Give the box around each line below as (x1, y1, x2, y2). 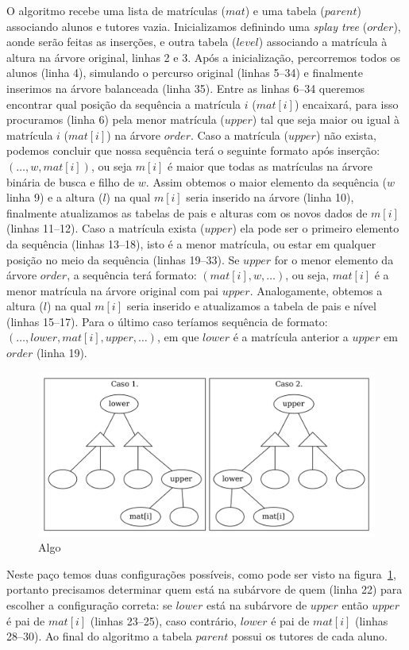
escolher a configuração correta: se (6, 597, 172, 613)
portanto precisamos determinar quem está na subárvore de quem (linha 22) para (6, 581, 403, 598)
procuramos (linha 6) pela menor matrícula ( (6, 111, 225, 128)
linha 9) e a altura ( (6, 189, 103, 206)
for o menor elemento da (274, 251, 394, 267)
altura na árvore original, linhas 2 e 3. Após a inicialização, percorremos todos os (6, 48, 401, 65)
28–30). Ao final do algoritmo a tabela (6, 628, 192, 644)
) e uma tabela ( (245, 2, 325, 18)
